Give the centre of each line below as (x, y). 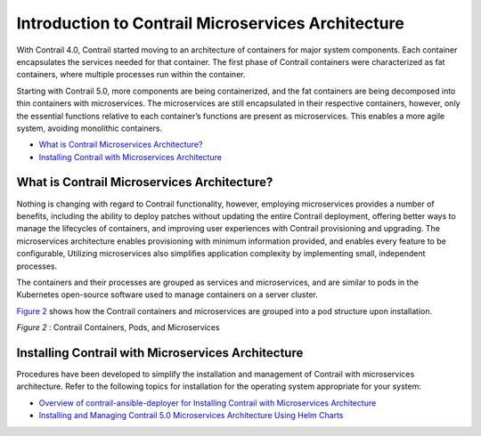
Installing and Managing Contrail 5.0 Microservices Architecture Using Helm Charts (191, 416)
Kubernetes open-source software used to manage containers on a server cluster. (167, 295)
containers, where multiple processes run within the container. (131, 75)
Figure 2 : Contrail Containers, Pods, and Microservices (118, 327)
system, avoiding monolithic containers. (90, 128)
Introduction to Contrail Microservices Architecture (210, 23)
